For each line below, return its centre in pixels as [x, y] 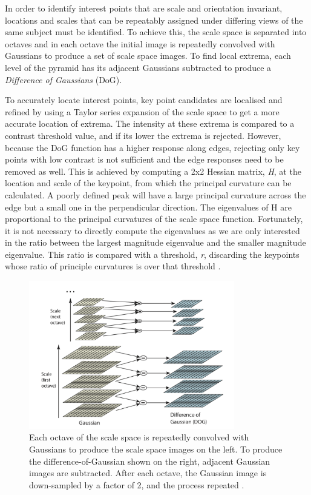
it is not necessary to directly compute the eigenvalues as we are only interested [152, 230]
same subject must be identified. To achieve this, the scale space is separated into [156, 32]
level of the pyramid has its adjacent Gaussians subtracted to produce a [138, 67]
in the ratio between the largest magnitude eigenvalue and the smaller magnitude [155, 242]
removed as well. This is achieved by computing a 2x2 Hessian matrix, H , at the [153, 171]
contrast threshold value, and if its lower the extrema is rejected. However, [143, 135]
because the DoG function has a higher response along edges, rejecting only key [152, 147]
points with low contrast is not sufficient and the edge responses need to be [144, 159]
